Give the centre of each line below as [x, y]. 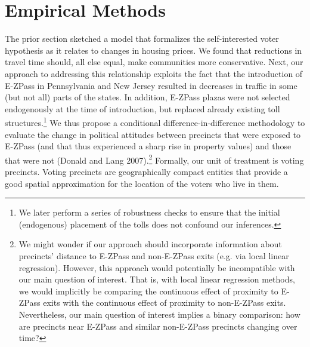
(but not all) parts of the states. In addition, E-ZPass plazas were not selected [148, 97]
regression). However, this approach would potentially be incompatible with [157, 267]
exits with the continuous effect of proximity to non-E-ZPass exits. [165, 303]
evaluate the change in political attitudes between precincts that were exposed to [153, 134]
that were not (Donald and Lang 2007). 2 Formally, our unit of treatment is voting [154, 159]
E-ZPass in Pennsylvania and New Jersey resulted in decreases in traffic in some [151, 85]
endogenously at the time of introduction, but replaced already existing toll [142, 108]
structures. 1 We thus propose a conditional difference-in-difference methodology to [155, 122]
